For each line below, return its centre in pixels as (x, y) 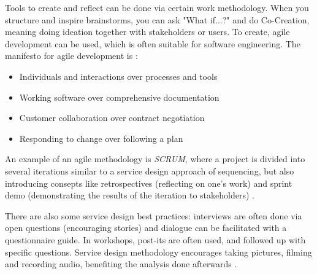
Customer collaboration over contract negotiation (112, 118)
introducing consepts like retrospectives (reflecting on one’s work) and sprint (149, 183)
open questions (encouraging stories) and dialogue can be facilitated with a (146, 228)
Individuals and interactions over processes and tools (118, 76)
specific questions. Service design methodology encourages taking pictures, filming (158, 252)
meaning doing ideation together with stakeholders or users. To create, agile (147, 32)
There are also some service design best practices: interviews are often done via (154, 215)
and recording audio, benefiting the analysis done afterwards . (121, 264)
